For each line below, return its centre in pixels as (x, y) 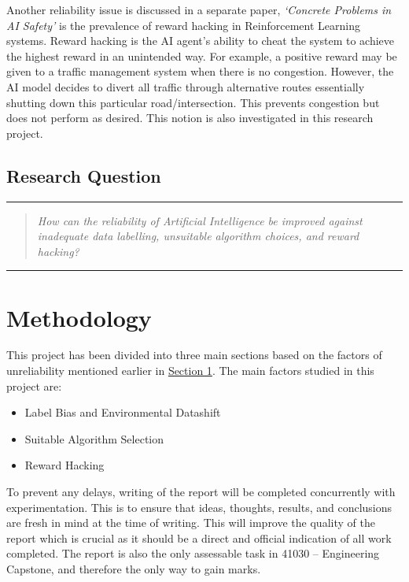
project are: (34, 386)
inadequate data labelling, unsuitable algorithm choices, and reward (198, 236)
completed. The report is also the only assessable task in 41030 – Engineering (193, 553)
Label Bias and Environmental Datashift (123, 412)
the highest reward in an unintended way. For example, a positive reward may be (202, 56)
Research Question (84, 175)
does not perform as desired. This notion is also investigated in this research (190, 118)
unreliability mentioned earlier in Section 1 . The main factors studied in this (190, 371)
